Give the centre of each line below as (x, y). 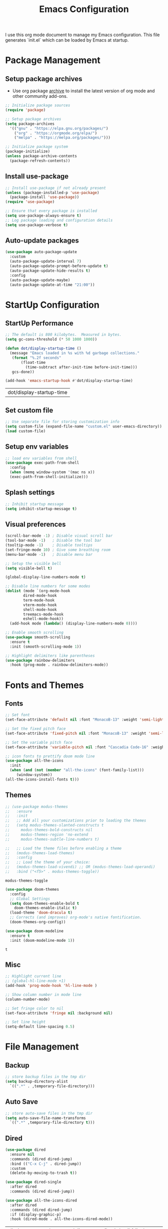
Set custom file (29, 410)
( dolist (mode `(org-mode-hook (38, 591)
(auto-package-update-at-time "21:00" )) (52, 285)
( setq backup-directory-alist (37, 1082)
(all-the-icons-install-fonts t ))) (42, 779)
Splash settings (30, 492)
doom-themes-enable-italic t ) (46, 908)
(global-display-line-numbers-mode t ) (45, 577)
